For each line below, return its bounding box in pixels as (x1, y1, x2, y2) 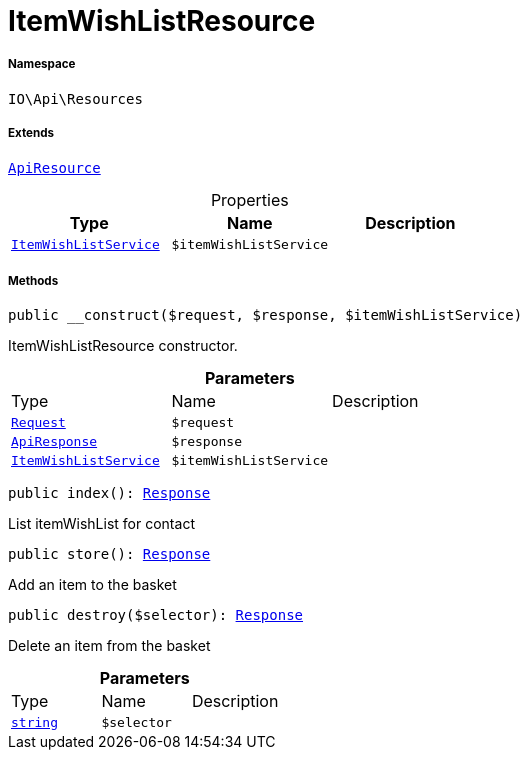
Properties (210, 189, 289, 210)
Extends (8, 126, 55, 141)
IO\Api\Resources (8, 90, 143, 107)
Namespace (8, 57, 76, 72)
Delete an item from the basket (8, 637, 211, 655)
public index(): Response (8, 485, 211, 502)
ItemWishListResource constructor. (8, 337, 238, 355)
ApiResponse (11, 434, 98, 450)
